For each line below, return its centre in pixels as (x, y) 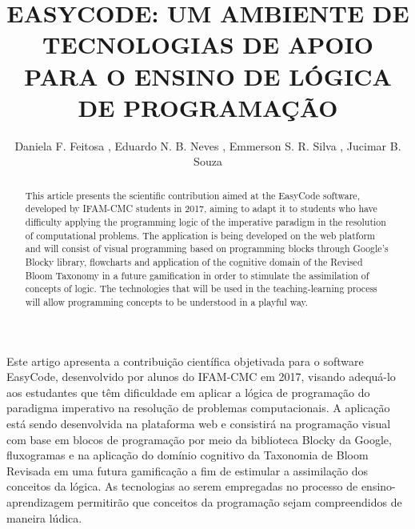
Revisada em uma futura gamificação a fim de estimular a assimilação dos (188, 470)
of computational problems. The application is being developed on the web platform (200, 235)
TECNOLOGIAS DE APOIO (208, 44)
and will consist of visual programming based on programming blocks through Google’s (207, 248)
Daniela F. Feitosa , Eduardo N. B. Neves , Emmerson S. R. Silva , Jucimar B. (208, 145)
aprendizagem (40, 501)
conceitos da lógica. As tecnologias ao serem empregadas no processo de (182, 486)
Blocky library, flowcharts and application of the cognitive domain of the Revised (194, 261)
